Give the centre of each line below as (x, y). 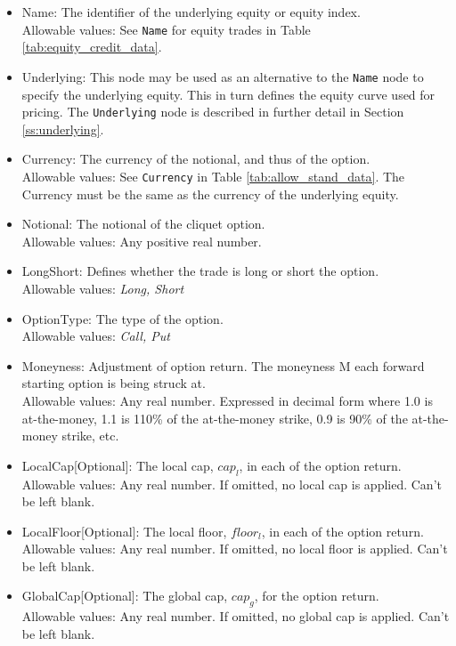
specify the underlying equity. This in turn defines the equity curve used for (228, 94)
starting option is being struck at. (114, 383)
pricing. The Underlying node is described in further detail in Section (213, 112)
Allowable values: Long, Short (103, 288)
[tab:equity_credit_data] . (92, 47)
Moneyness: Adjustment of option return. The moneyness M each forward (223, 365)
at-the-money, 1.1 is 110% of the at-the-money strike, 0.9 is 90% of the (215, 418)
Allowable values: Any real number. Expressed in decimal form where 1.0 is (227, 400)
